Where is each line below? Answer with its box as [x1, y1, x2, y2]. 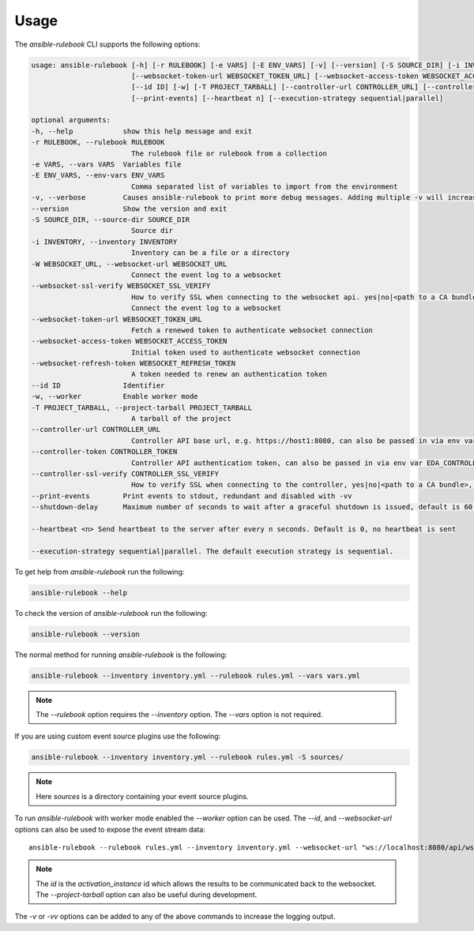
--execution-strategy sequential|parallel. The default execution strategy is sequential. [31, 546, 394, 556]
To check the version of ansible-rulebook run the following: [14, 608, 208, 618]
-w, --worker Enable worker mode [31, 392, 198, 401]
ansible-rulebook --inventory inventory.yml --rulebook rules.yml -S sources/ [31, 753, 344, 762]
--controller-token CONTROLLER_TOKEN [31, 447, 178, 456]
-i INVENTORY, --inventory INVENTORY [31, 237, 178, 246]
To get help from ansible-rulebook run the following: [14, 567, 185, 576]
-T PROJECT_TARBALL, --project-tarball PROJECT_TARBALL [31, 403, 253, 412]
